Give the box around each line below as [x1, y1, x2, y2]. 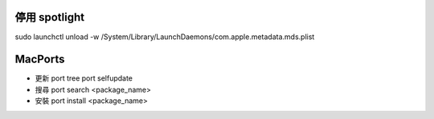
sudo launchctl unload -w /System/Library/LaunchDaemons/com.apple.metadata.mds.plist [14, 32, 315, 42]
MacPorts [14, 53, 65, 66]
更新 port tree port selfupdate [35, 73, 133, 83]
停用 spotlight [14, 10, 85, 24]
